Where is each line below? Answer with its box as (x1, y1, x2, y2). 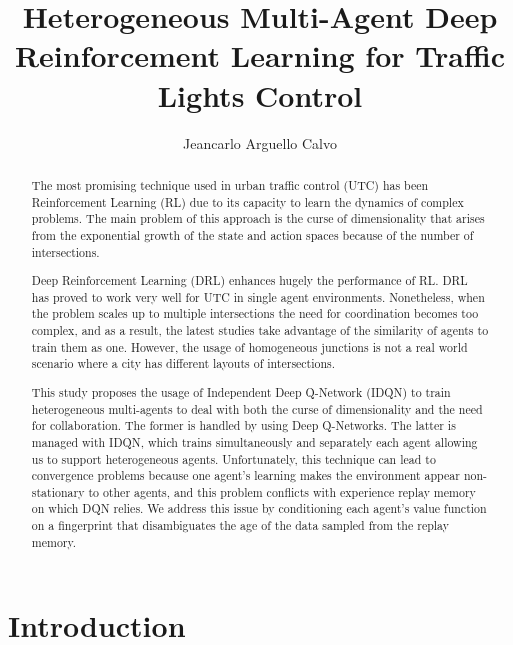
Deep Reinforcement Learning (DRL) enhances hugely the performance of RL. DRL (31, 272, 468, 289)
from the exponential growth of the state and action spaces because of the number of (31, 226, 474, 243)
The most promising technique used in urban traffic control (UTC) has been (31, 176, 429, 193)
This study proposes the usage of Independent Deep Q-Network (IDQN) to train (31, 383, 451, 400)
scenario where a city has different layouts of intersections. (31, 355, 336, 372)
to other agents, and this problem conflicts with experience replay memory (88, 483, 476, 500)
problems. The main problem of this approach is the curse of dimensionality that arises (31, 210, 485, 227)
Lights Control (157, 74, 363, 115)
